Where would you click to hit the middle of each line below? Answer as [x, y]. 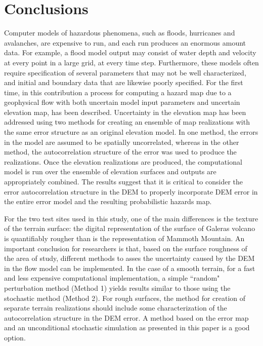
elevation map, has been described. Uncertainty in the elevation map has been [125, 112]
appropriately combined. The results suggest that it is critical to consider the [123, 182]
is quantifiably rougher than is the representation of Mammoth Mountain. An [124, 238]
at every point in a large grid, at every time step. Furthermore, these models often [131, 62]
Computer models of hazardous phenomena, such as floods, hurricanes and [120, 33]
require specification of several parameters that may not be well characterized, [125, 72]
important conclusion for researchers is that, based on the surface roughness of [126, 248]
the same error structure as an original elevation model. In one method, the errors [131, 132]
